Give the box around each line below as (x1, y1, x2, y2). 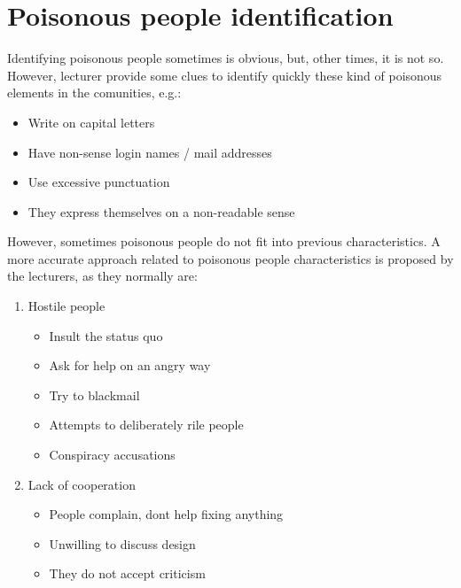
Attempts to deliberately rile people (49, 415, 244, 434)
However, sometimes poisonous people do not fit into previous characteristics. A (7, 232, 441, 251)
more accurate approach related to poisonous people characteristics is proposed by (7, 249, 454, 267)
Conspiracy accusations (49, 445, 176, 464)
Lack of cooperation (27, 475, 136, 493)
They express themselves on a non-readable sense (27, 202, 295, 220)
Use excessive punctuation (27, 173, 170, 191)
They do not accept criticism (49, 564, 206, 583)
